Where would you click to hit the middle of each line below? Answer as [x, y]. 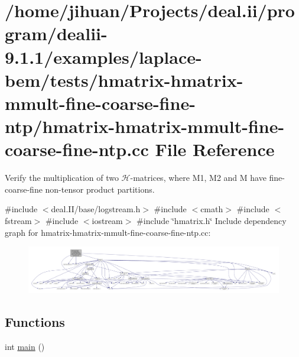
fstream [18, 221]
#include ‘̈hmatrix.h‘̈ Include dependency [212, 221]
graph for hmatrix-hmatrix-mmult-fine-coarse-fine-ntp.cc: [108, 232]
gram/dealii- [56, 33]
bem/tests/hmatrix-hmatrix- [124, 79]
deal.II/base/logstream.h [96, 209]
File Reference [215, 149]
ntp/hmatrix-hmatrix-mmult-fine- [145, 126]
